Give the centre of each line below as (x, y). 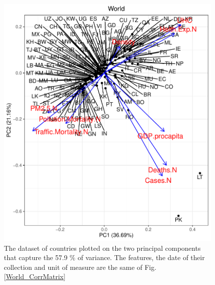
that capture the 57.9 (36, 257)
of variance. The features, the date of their (141, 257)
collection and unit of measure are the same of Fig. (80, 267)
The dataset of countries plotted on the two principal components (102, 248)
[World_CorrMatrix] (35, 276)
